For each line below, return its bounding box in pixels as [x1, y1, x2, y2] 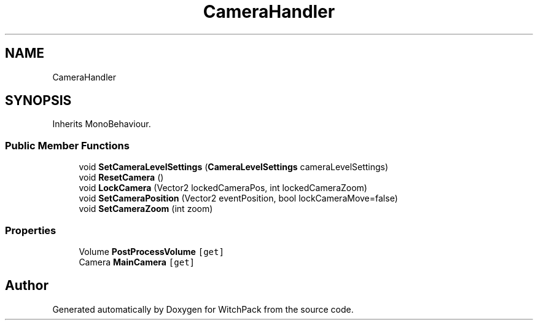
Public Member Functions [5, 139, 130, 152]
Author [5, 278, 49, 294]
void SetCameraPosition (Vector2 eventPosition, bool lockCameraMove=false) [79, 193, 398, 204]
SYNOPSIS [5, 93, 72, 109]
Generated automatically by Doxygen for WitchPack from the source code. [52, 303, 354, 315]
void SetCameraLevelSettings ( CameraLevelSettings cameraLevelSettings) [79, 162, 389, 173]
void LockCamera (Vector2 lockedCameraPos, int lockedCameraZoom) [79, 182, 367, 194]
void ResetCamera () [79, 172, 164, 183]
